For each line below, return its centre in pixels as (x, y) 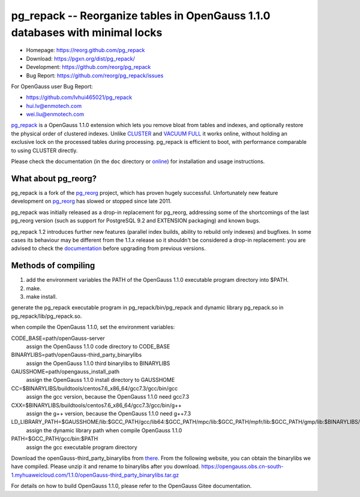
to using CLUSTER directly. (44, 150)
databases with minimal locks (87, 32)
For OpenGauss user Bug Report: (52, 86)
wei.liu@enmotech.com (55, 115)
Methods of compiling (53, 266)
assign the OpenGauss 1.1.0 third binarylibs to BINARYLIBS (98, 363)
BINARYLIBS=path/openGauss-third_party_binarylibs (76, 355)
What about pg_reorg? (54, 178)
